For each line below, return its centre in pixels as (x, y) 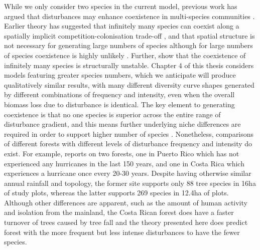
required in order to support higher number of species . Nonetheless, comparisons (129, 134)
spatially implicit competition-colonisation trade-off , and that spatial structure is (129, 35)
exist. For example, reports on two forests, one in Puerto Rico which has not (122, 153)
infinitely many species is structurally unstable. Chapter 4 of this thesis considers (129, 65)
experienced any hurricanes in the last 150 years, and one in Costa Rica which (124, 163)
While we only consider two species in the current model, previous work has (121, 6)
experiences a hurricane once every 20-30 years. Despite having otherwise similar (128, 173)
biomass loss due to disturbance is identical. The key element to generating (119, 104)
